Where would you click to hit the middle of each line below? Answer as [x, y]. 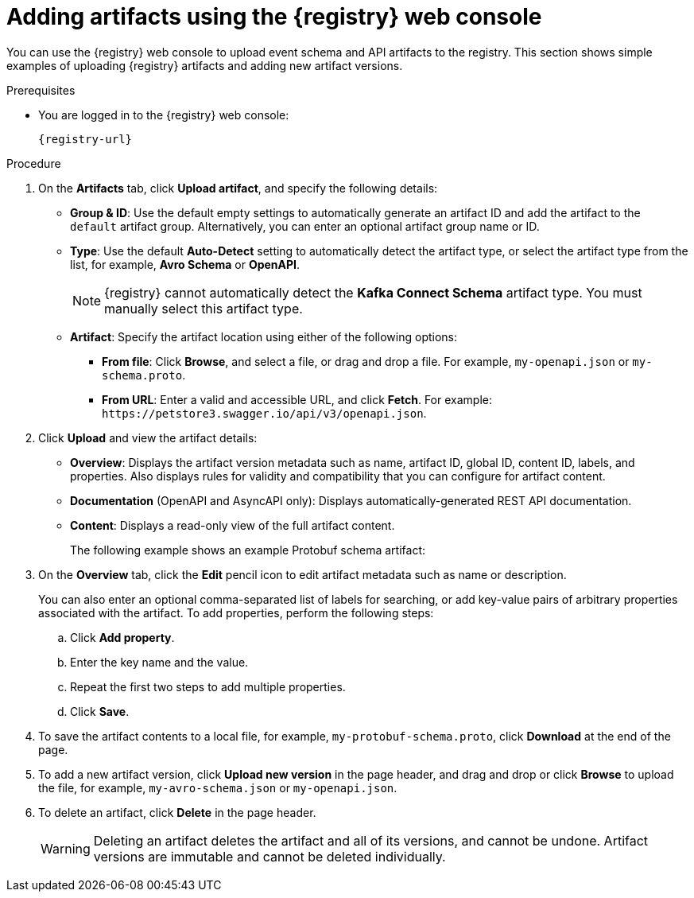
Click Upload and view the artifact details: [148, 437]
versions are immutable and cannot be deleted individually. [269, 856]
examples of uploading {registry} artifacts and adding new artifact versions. [205, 65]
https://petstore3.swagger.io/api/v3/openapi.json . [264, 413]
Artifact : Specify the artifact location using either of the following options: [264, 336]
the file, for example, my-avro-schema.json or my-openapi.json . [218, 787]
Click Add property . [122, 637]
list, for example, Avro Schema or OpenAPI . [185, 264]
